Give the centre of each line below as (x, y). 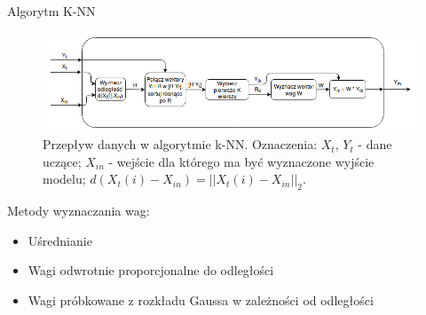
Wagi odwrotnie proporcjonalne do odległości (151, 270)
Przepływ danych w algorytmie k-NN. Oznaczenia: (180, 144)
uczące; (62, 161)
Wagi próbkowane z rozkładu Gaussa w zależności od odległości (201, 300)
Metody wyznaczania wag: (79, 211)
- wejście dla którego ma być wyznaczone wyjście (241, 161)
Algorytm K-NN (51, 11)
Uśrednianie (60, 240)
